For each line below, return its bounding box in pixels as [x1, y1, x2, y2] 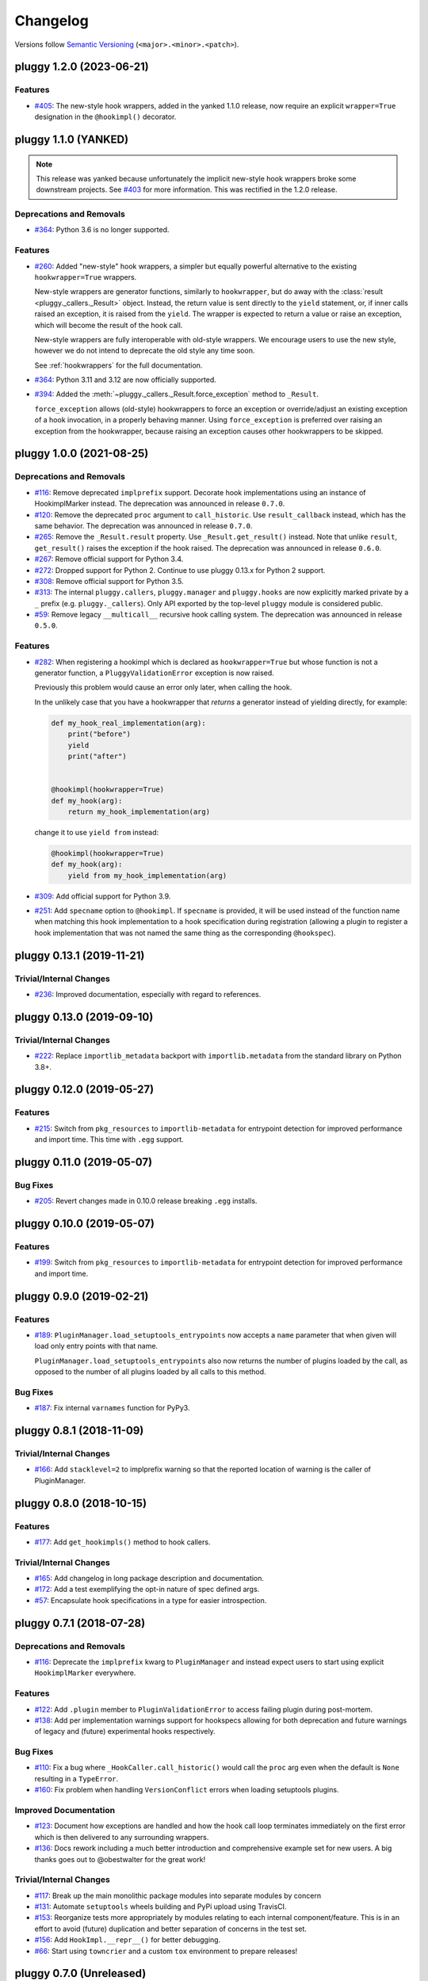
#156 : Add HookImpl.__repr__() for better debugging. [34, 1935, 221, 1945]
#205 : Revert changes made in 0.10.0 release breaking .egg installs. [34, 1197, 258, 1206]
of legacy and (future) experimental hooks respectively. [34, 1727, 216, 1736]
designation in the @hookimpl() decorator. [34, 112, 177, 122]
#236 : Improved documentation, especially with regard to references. [34, 989, 262, 998]
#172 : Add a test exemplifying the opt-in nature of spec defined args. [34, 1585, 260, 1594]
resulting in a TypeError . [34, 1773, 119, 1783]
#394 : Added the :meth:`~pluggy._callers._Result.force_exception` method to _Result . [34, 389, 319, 399]
